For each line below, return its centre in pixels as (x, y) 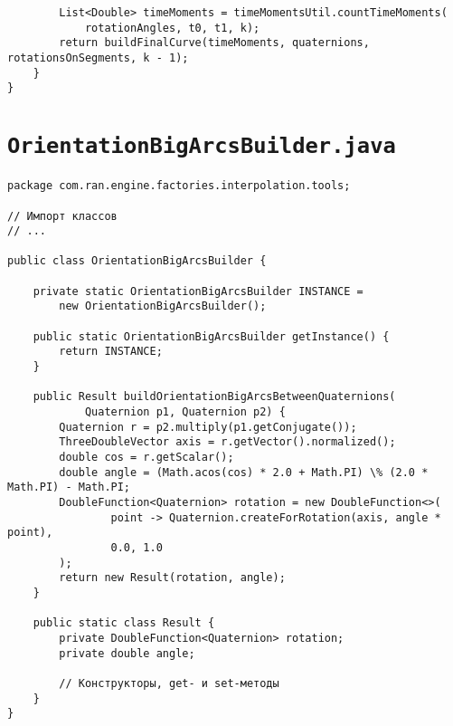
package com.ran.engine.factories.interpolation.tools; (179, 186)
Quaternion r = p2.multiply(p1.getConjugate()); (208, 427)
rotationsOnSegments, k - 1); (98, 57)
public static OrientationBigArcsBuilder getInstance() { (211, 336)
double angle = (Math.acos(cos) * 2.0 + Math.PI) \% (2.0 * (244, 472)
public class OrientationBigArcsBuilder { (137, 261)
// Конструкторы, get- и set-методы (169, 683)
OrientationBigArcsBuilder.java (202, 146)
